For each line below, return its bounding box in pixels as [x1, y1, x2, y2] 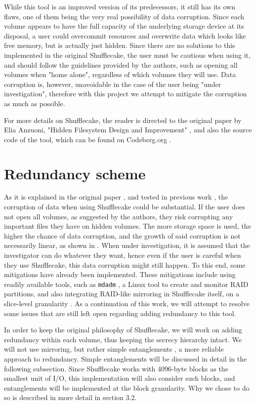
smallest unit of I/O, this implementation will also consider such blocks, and [4, 373, 235, 383]
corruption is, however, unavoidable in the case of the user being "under [4, 79, 221, 89]
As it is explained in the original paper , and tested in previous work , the [4, 192, 228, 202]
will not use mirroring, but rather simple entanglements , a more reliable [4, 344, 224, 354]
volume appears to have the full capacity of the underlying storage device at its [4, 21, 244, 31]
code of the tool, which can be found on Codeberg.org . [4, 134, 171, 144]
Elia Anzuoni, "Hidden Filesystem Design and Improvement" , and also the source [4, 124, 252, 135]
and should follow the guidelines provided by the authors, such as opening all [4, 59, 238, 70]
